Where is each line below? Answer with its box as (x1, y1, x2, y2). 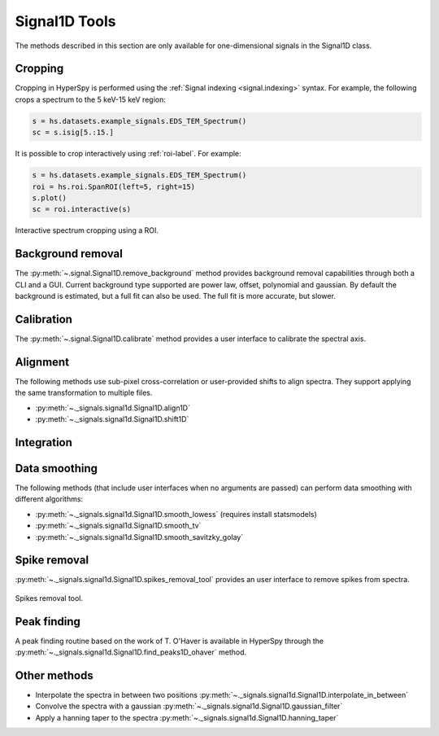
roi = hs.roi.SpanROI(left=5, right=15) (32, 182, 195, 191)
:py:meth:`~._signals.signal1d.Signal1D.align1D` (35, 403, 191, 413)
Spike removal (15, 554, 89, 567)
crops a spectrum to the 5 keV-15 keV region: (15, 94, 166, 104)
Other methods (15, 668, 93, 682)
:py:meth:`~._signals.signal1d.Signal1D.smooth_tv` (35, 521, 202, 531)
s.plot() (32, 193, 67, 203)
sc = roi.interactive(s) (32, 204, 132, 214)
